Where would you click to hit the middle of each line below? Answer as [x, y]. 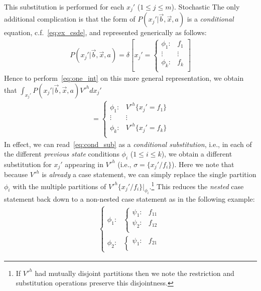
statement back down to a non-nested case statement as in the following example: [129, 199]
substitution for [28, 164]
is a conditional [210, 19]
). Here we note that [203, 164]
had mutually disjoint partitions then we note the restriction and [135, 273]
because [16, 174]
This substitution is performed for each [64, 7]
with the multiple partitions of [59, 186]
